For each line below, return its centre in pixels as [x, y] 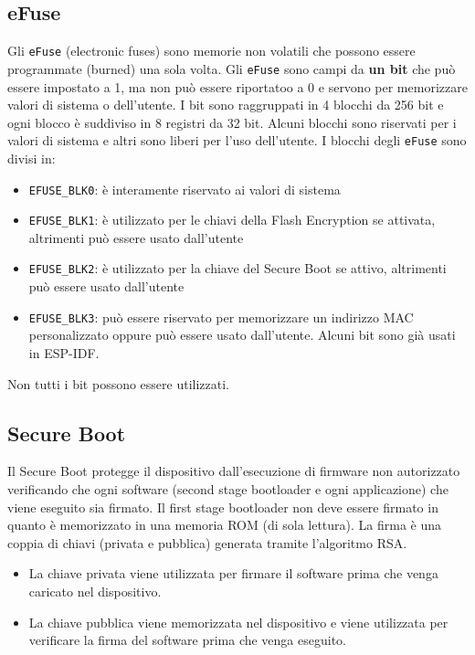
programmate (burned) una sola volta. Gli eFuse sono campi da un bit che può [232, 68]
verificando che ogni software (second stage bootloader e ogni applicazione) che [228, 488]
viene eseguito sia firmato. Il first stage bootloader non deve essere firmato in [223, 507]
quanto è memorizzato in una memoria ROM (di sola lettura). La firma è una [225, 525]
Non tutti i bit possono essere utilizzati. [119, 383]
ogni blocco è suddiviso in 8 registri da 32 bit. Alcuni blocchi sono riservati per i [232, 122]
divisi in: [32, 158]
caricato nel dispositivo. [95, 591]
